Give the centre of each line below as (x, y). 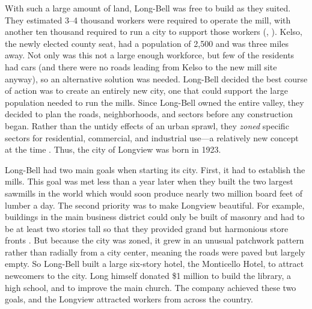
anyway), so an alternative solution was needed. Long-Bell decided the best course (156, 78)
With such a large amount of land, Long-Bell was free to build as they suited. (148, 8)
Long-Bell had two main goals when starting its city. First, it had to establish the (155, 169)
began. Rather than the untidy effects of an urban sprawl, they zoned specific (147, 125)
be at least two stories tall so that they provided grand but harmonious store (147, 228)
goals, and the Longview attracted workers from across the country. (129, 299)
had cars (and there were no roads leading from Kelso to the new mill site (141, 66)
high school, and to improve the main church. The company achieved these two (151, 287)
